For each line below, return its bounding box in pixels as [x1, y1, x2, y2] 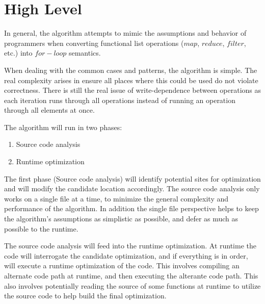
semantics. [68, 47, 101, 58]
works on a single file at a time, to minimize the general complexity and [4, 193, 229, 204]
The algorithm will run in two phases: [4, 121, 122, 132]
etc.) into [4, 47, 33, 58]
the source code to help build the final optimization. [4, 290, 167, 301]
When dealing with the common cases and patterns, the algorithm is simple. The [4, 64, 257, 75]
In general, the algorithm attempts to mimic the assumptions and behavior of [4, 28, 247, 38]
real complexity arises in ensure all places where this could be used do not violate [4, 74, 258, 85]
